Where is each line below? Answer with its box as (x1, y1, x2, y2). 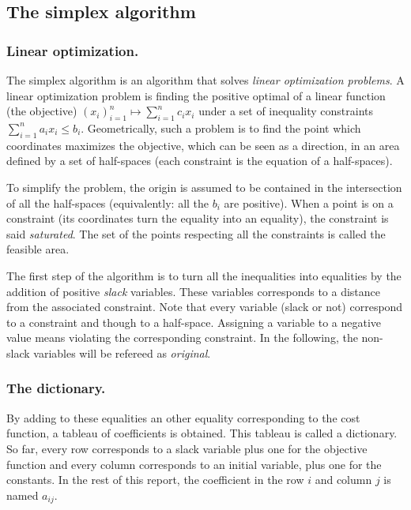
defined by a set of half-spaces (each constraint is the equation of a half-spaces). (6, 152, 393, 169)
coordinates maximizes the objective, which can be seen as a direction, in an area (6, 137, 400, 153)
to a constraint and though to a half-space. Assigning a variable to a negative (6, 313, 382, 330)
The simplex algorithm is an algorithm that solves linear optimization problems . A (6, 72, 405, 88)
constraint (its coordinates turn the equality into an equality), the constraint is (6, 210, 389, 227)
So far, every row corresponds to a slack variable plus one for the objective (6, 440, 368, 456)
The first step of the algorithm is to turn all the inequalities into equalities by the (6, 267, 402, 283)
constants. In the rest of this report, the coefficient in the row (6, 471, 304, 488)
